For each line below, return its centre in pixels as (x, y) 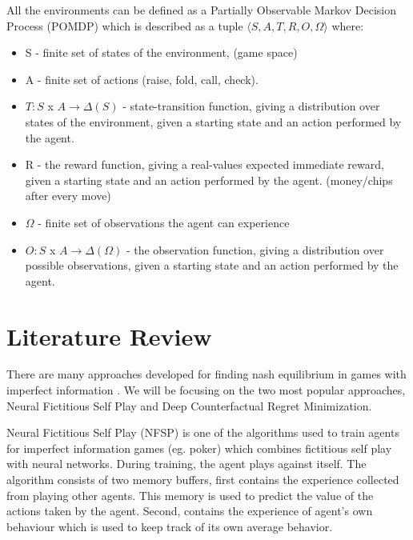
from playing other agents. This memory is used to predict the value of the (190, 495)
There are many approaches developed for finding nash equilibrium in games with (206, 374)
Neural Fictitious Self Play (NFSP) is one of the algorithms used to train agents (203, 432)
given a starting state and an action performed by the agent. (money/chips (209, 180)
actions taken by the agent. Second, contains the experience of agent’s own (190, 511)
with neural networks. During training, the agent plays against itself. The (186, 464)
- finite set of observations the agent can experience (164, 222)
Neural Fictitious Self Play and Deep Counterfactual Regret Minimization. (189, 405)
